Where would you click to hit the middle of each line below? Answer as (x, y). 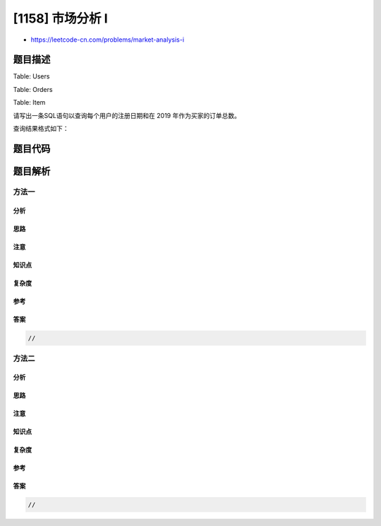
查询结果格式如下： (41, 129)
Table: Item (29, 103)
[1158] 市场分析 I (61, 18)
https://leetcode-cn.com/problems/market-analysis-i (108, 40)
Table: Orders (33, 89)
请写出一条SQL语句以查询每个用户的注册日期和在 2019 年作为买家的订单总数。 (127, 115)
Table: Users (31, 76)
